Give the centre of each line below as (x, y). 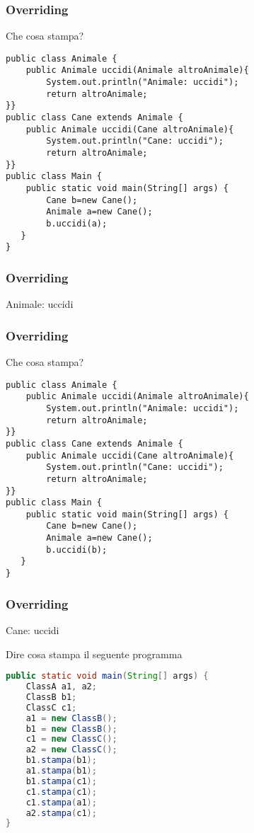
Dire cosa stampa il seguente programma (94, 654)
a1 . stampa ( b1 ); (61, 771)
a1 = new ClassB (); (71, 718)
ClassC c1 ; (51, 707)
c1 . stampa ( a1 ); (61, 802)
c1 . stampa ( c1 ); (61, 792)
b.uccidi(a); (77, 224)
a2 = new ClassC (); (71, 750)
